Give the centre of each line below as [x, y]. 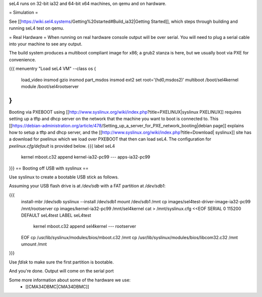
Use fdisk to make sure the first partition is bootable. [61, 262]
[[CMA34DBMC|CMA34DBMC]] [57, 287]
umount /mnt [34, 244]
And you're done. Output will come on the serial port [61, 271]
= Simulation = [24, 13]
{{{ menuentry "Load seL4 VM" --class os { [53, 69]
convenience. [23, 60]
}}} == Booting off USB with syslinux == [49, 168]
